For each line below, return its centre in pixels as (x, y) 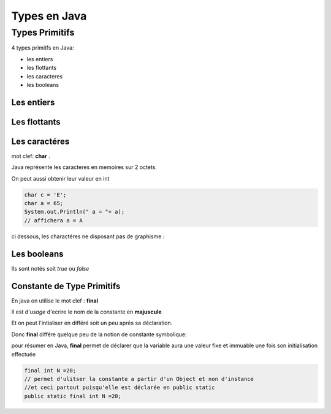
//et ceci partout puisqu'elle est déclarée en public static (120, 388)
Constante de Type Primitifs (66, 286)
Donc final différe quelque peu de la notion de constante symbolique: (99, 334)
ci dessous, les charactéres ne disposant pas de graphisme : (88, 236)
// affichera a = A (53, 220)
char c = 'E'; (45, 195)
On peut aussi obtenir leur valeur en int (60, 178)
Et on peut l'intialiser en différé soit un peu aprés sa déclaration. (92, 323)
